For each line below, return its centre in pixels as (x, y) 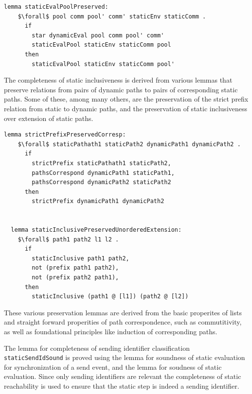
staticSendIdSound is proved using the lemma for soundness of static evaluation (125, 357)
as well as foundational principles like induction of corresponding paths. (111, 331)
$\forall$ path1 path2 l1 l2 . (68, 239)
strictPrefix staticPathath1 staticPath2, (101, 163)
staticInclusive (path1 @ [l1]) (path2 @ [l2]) (110, 297)
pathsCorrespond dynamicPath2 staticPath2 (101, 182)
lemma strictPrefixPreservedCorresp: (65, 135)
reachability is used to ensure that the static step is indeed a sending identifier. (122, 386)
